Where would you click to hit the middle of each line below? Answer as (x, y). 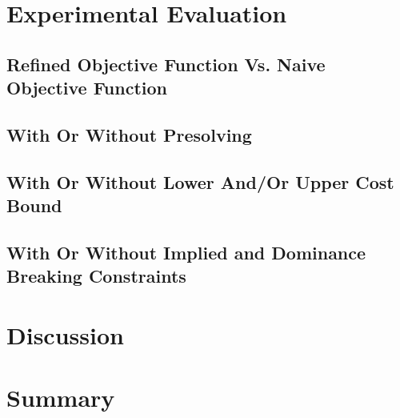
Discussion (65, 334)
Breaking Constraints (96, 276)
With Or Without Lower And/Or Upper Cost (200, 181)
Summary (61, 398)
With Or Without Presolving (129, 134)
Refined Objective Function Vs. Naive (166, 64)
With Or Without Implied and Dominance (186, 252)
